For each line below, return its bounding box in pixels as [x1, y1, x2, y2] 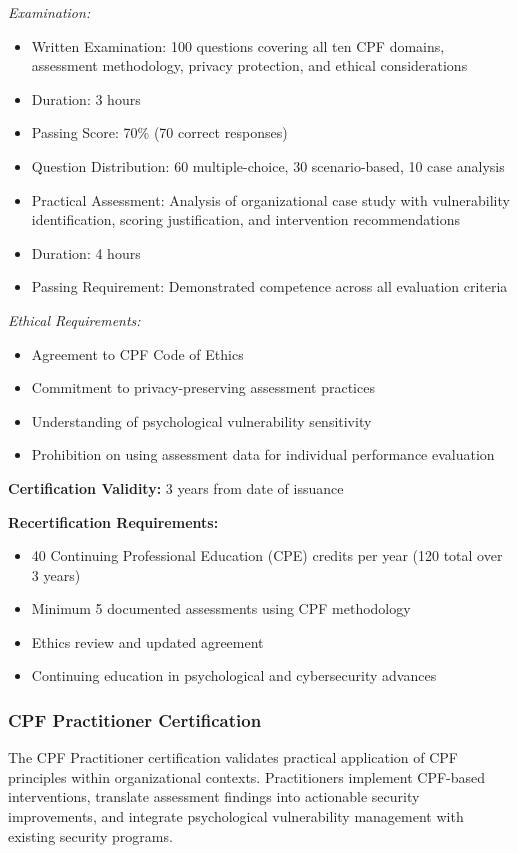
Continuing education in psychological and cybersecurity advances [31, 665, 437, 686]
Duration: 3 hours [31, 88, 141, 109]
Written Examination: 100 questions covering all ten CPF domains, [31, 35, 445, 56]
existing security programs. [8, 825, 173, 846]
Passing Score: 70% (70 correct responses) [31, 122, 288, 143]
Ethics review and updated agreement [31, 631, 264, 652]
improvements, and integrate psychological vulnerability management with [8, 806, 464, 827]
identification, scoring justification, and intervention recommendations [31, 209, 460, 230]
